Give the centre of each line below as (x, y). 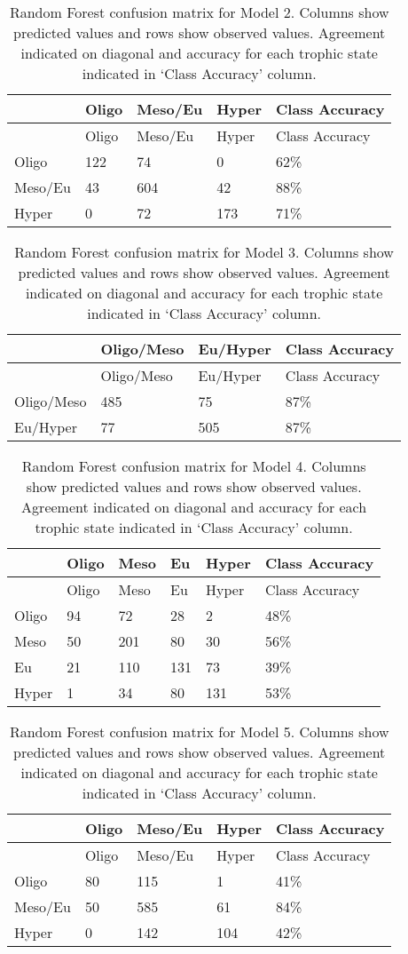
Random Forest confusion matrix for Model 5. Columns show (199, 731)
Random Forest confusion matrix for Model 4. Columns (194, 466)
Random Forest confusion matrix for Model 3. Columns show (204, 252)
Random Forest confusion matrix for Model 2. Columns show (199, 12)
